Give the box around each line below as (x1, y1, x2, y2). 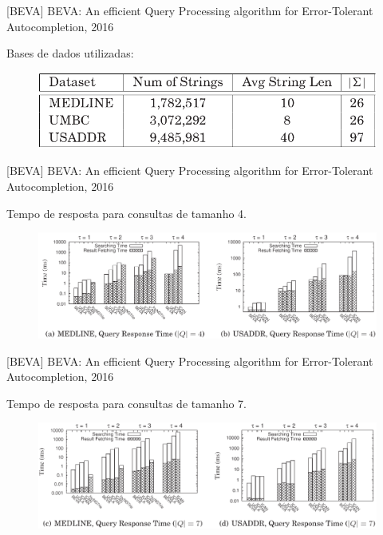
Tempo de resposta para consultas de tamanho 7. (6, 394, 247, 411)
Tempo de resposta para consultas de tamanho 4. (6, 204, 247, 221)
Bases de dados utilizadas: (6, 45, 134, 61)
